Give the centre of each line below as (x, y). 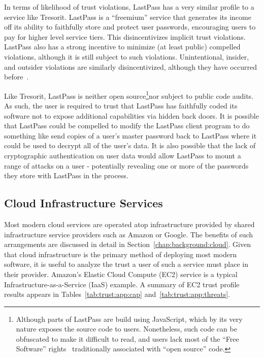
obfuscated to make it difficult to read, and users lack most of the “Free (127, 338)
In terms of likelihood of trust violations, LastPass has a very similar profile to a (129, 7)
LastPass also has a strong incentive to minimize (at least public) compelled (122, 47)
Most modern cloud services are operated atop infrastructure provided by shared (129, 224)
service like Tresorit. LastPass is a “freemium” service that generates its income (128, 17)
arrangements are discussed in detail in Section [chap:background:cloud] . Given (127, 244)
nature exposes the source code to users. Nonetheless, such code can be (126, 329)
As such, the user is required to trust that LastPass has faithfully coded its (121, 105)
